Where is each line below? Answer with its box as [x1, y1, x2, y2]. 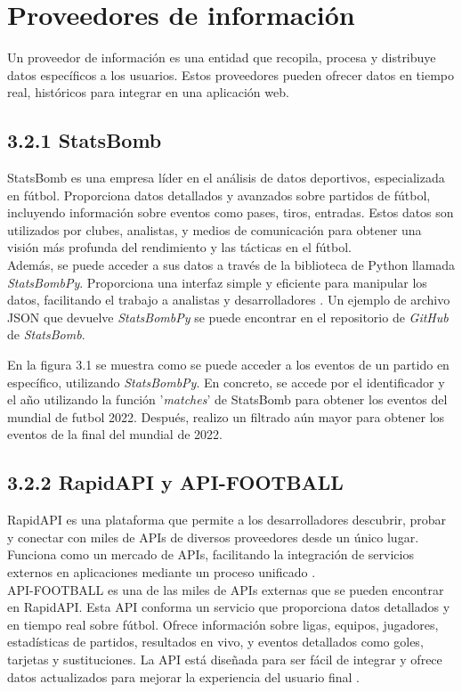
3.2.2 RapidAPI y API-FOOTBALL [7, 468, 344, 496]
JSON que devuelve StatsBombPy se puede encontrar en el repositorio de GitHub [7, 307, 449, 326]
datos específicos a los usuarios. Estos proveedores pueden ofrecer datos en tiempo [7, 65, 454, 84]
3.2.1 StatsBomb [7, 126, 162, 154]
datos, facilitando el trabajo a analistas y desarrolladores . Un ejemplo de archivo [7, 290, 450, 309]
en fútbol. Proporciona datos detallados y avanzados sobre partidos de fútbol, [7, 185, 431, 204]
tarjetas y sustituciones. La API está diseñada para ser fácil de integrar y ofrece [7, 649, 442, 668]
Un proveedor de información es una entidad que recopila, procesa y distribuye [7, 48, 436, 67]
